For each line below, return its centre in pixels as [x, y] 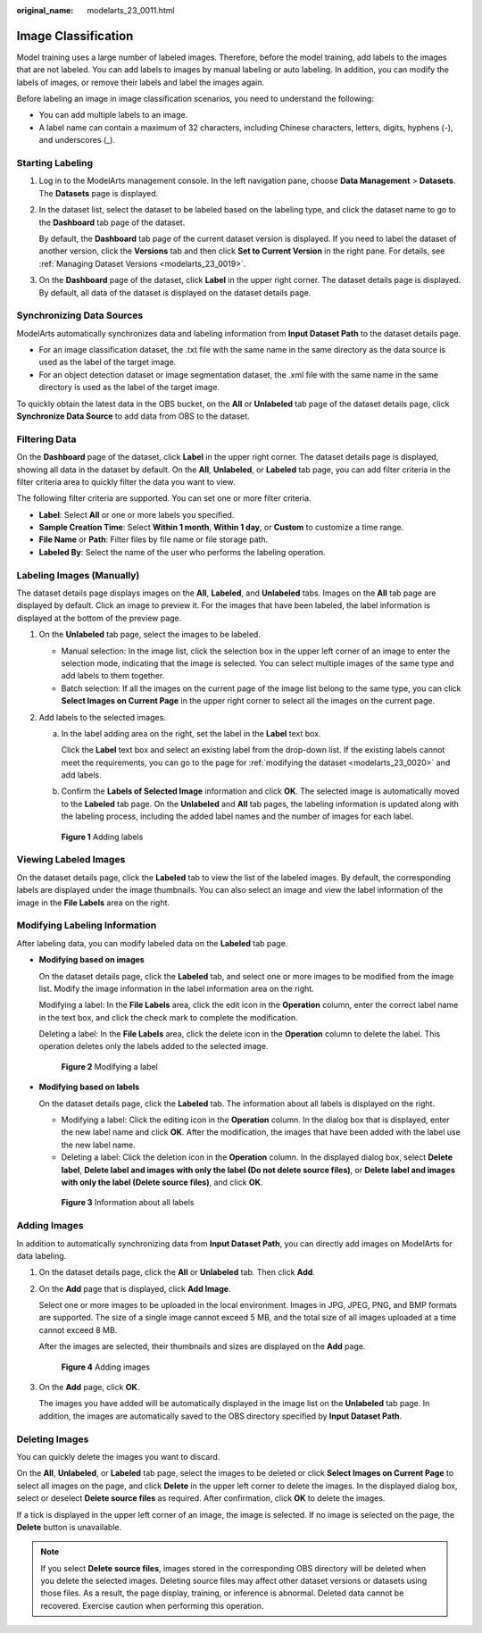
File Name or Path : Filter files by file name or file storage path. [154, 539]
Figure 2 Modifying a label [109, 1066]
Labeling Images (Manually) [78, 575]
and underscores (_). [77, 140]
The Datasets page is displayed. [99, 193]
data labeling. [42, 1255]
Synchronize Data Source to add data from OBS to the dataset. [133, 416]
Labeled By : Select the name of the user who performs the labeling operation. [182, 552]
